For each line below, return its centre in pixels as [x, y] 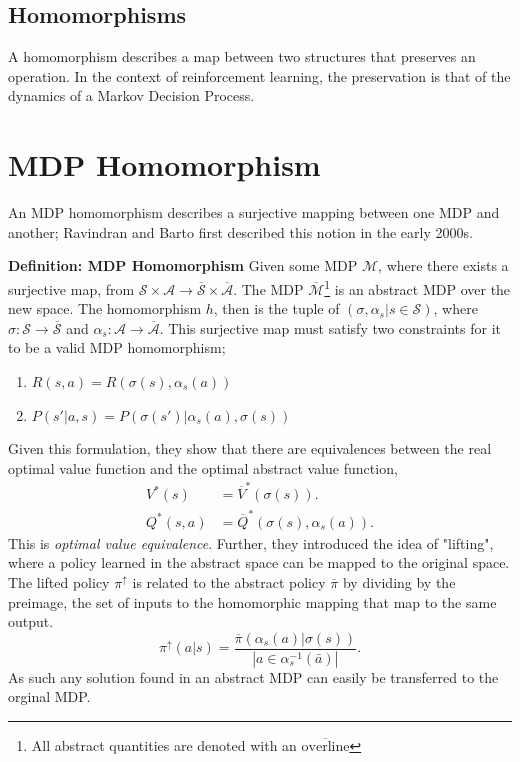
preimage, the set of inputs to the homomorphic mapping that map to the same [252, 601]
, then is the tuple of [276, 308]
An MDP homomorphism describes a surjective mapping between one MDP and [254, 212]
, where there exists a [443, 265]
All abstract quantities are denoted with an [164, 744]
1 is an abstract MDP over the [417, 287]
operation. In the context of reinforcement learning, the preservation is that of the [259, 75]
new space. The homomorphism [105, 308]
